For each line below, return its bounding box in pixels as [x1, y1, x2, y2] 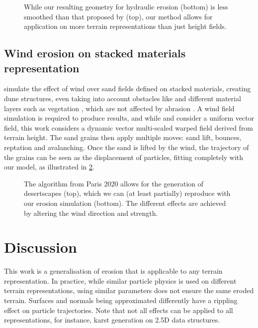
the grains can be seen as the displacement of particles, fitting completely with [4, 152, 244, 162]
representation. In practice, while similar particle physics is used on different [4, 275, 237, 286]
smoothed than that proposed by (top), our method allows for [24, 11, 213, 21]
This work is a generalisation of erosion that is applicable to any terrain [4, 266, 223, 276]
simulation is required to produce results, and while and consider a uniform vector [4, 113, 255, 123]
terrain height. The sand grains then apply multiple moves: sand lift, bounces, [4, 132, 242, 143]
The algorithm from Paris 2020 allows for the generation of [24, 178, 204, 188]
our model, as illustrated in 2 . [4, 162, 94, 172]
